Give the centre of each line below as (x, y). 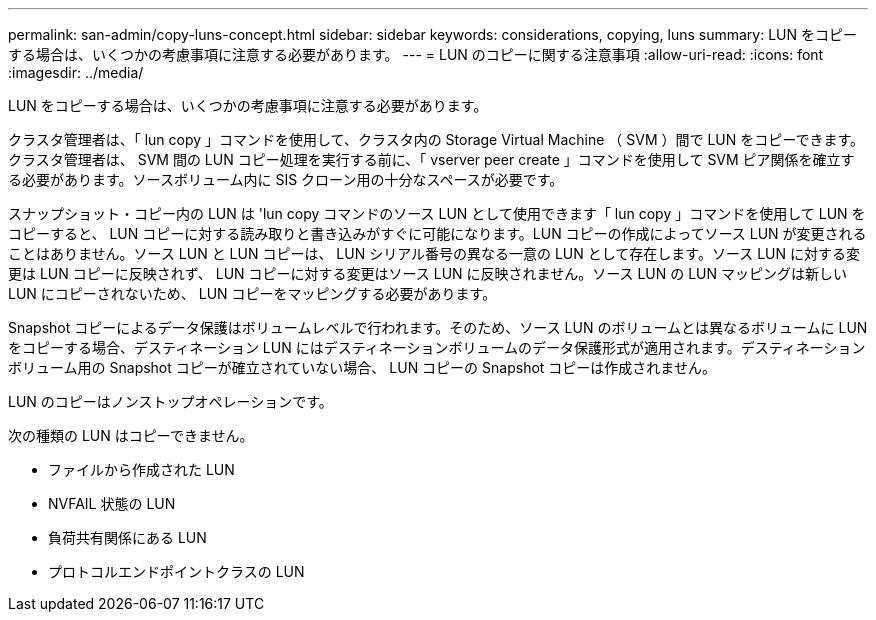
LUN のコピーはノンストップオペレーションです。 (170, 401)
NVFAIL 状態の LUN (112, 503)
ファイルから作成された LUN (141, 469)
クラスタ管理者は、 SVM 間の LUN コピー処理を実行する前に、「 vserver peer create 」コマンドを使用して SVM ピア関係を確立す (431, 159)
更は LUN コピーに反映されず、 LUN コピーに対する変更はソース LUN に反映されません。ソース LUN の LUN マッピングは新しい (427, 273)
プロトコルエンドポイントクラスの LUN (176, 571)
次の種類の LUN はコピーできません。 (131, 435)
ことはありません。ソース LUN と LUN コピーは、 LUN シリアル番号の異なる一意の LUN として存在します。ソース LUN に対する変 (434, 253)
